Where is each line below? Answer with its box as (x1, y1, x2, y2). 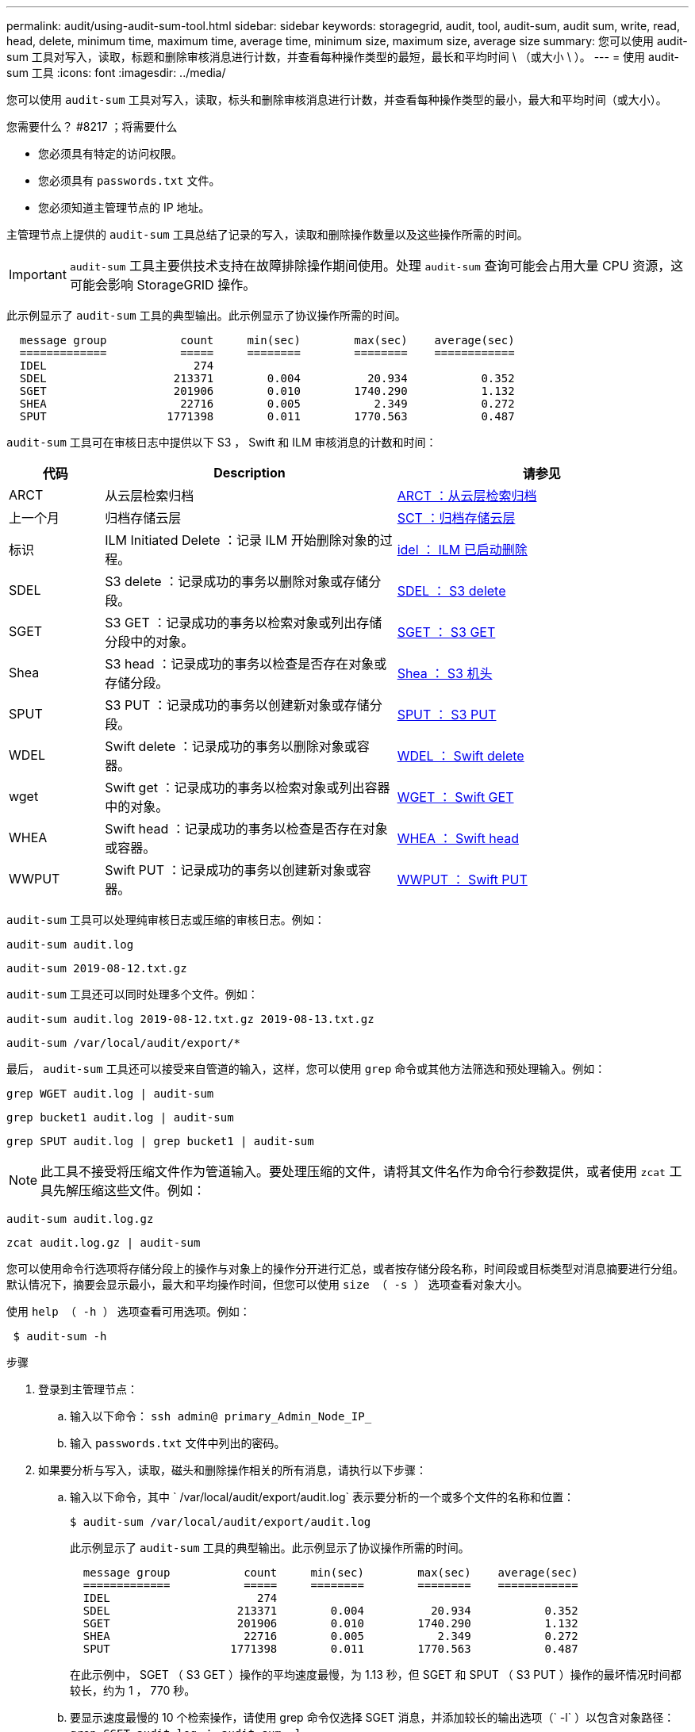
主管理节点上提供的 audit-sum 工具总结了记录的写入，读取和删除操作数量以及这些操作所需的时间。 (6, 228, 528, 241)
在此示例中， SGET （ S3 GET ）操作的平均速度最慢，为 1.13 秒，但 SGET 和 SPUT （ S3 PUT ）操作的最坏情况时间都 (70, 1668, 682, 1681)
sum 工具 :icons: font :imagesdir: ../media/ (6, 66, 226, 79)
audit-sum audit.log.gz (6, 1213, 154, 1225)
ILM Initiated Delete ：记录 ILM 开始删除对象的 (105, 532, 380, 548)
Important (9, 266, 67, 282)
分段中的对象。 (105, 634, 194, 649)
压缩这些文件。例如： (79, 1182, 206, 1198)
